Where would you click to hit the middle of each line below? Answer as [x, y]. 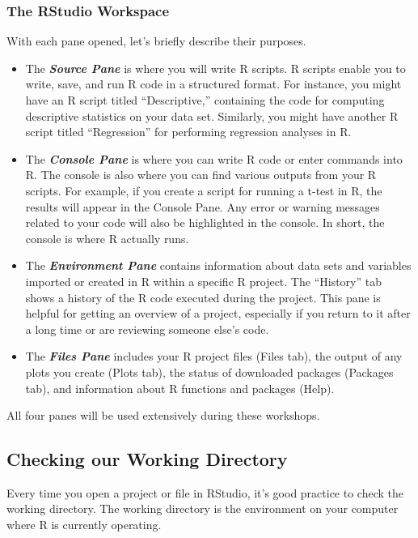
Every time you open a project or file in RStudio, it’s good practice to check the [205, 492]
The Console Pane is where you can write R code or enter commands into [214, 158]
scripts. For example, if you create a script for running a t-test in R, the [204, 190]
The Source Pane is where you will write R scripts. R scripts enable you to [215, 68]
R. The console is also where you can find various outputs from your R [201, 175]
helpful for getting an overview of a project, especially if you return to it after [218, 313]
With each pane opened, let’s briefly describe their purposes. [156, 41]
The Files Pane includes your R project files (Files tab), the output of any [214, 356]
